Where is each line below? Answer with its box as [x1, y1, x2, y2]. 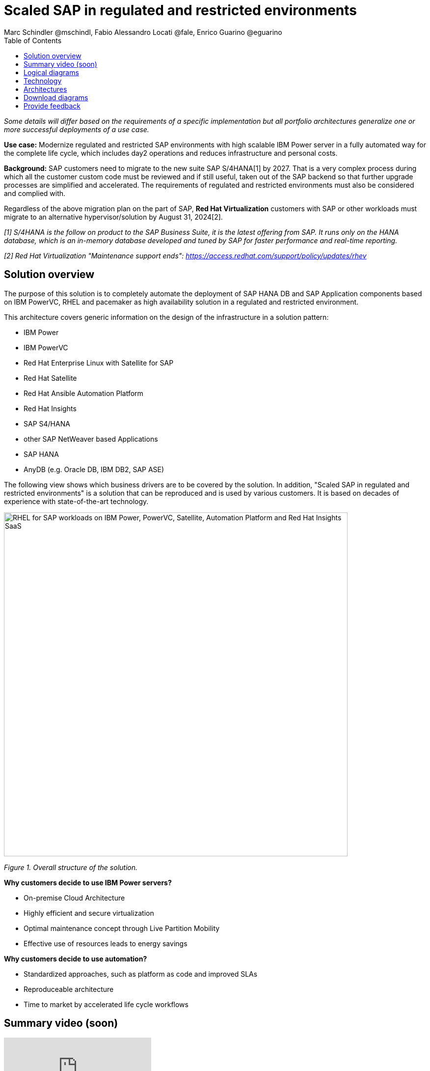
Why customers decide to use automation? [4, 954, 147, 963]
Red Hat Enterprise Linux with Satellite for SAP [24, 358, 174, 367]
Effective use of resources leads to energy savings [24, 939, 188, 948]
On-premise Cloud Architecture [24, 893, 125, 902]
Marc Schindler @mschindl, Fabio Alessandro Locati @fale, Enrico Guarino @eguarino [4, 28, 282, 36]
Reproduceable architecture [24, 985, 114, 993]
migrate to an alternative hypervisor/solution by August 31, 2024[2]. [4, 212, 223, 221]
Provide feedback [24, 101, 81, 110]
